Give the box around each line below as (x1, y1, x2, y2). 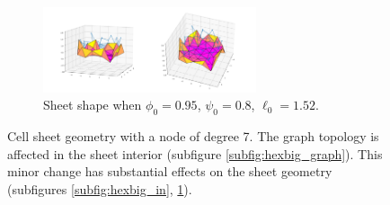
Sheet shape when (43, 95, 142, 114)
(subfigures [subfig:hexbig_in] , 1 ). (7, 179, 192, 198)
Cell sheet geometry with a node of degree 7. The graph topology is (7, 127, 379, 146)
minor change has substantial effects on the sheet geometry (7, 162, 332, 181)
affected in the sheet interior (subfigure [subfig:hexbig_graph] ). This (7, 144, 383, 163)
